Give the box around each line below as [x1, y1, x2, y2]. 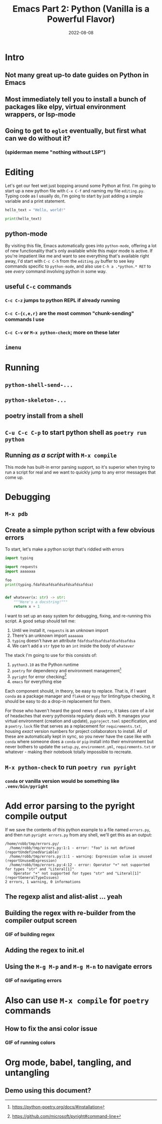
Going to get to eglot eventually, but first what [5, 127, 147, 135]
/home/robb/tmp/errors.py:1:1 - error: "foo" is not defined [9, 845, 135, 850]
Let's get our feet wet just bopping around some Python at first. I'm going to [5, 183, 156, 189]
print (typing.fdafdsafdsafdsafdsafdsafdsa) [5, 582, 94, 587]
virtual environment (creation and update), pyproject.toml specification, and [5, 718, 157, 724]
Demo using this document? [5, 1087, 92, 1095]
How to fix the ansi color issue [5, 1024, 97, 1033]
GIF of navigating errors [5, 977, 62, 983]
